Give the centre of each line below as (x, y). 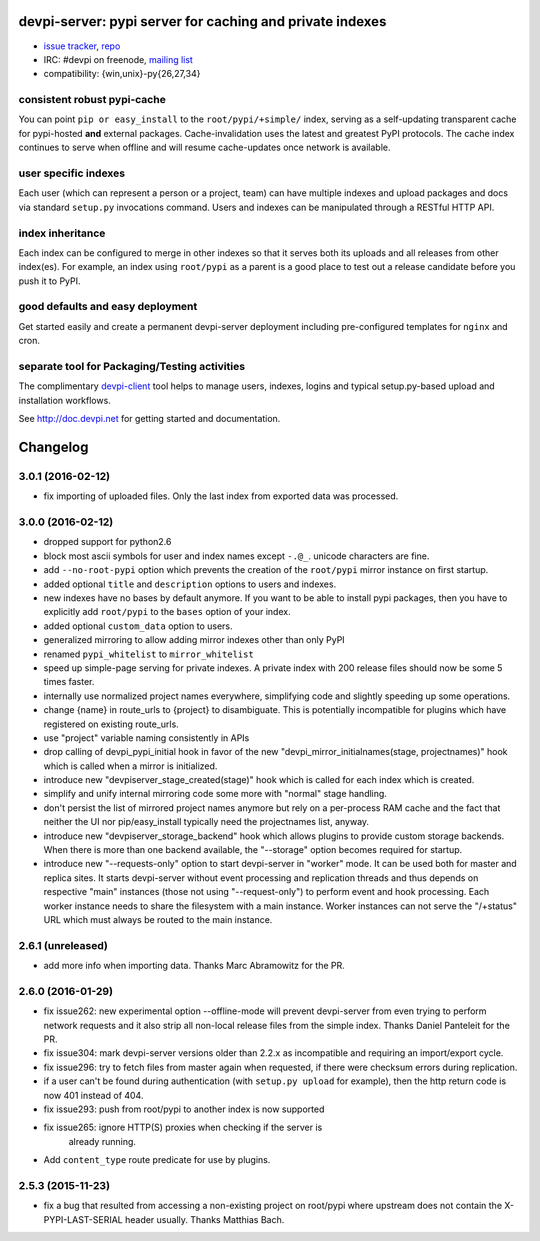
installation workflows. (65, 400)
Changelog (53, 446)
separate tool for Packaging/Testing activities (131, 366)
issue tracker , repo (82, 46)
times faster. (69, 682)
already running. (102, 1141)
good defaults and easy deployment (108, 307)
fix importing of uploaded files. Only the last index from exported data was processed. (221, 496)
